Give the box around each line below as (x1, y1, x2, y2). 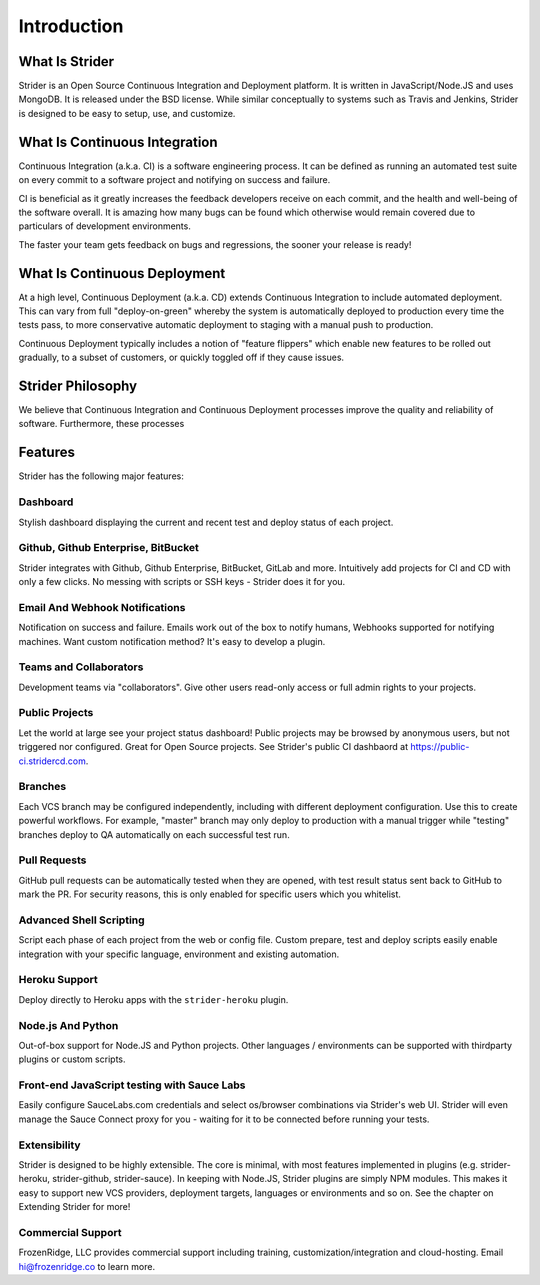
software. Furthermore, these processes (18, 418, 185, 430)
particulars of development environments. (18, 220, 192, 232)
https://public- (410, 741, 470, 753)
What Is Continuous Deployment (18, 265, 226, 282)
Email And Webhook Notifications (18, 600, 186, 614)
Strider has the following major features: (18, 470, 184, 482)
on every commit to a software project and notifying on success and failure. (18, 174, 331, 186)
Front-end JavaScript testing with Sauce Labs (18, 1078, 246, 1092)
